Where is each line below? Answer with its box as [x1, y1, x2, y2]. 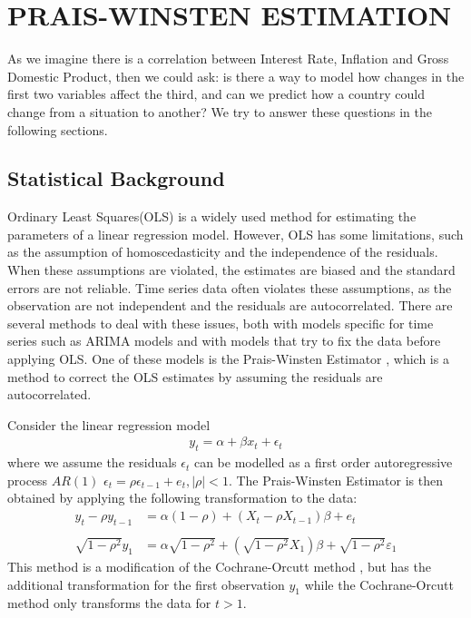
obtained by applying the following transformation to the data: [7, 488, 358, 507]
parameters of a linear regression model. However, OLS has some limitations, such [7, 224, 464, 243]
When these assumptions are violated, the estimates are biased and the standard [7, 260, 456, 280]
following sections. [7, 120, 108, 139]
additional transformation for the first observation [7, 574, 285, 593]
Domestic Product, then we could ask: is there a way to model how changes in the [7, 66, 465, 85]
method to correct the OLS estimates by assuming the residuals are [7, 367, 383, 386]
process [7, 470, 48, 489]
